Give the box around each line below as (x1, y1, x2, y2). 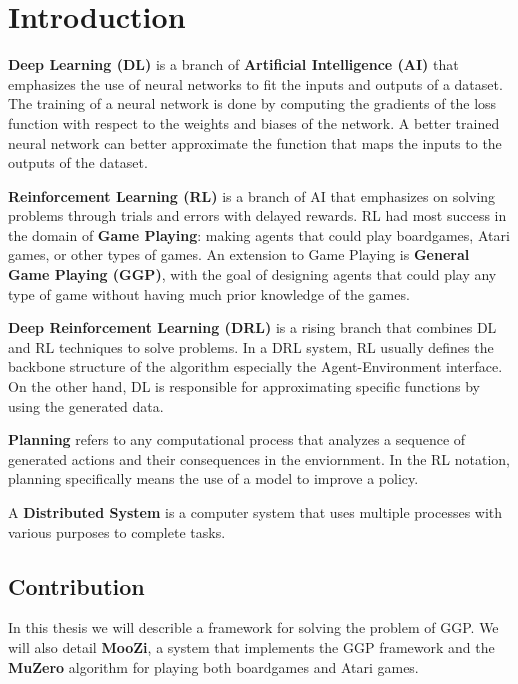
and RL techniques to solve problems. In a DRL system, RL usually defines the (8, 336, 494, 357)
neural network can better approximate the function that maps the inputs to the (8, 132, 502, 153)
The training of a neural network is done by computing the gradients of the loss (8, 93, 497, 114)
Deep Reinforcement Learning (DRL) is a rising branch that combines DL (8, 317, 497, 338)
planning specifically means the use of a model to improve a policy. (8, 468, 419, 489)
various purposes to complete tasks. (8, 521, 226, 542)
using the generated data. (8, 395, 164, 416)
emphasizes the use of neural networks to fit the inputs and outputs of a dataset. (8, 73, 503, 94)
